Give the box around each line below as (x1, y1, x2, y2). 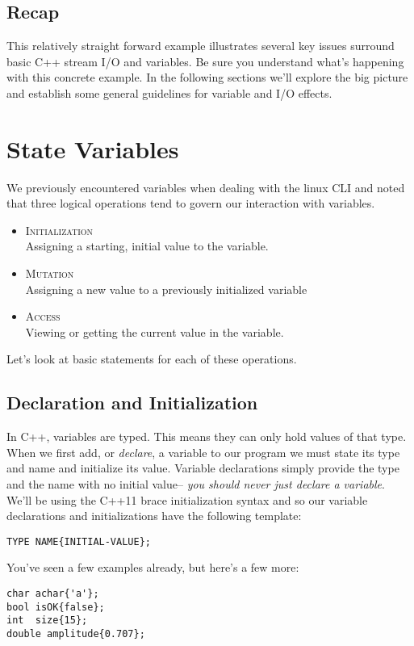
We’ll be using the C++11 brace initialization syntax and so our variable (6, 491, 368, 508)
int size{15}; (6, 615, 88, 627)
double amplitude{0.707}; (6, 628, 145, 640)
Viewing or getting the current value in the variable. (25, 323, 284, 340)
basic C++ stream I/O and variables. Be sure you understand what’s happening (6, 52, 404, 69)
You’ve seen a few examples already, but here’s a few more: (6, 559, 299, 576)
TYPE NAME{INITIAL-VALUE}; (6, 535, 151, 547)
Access (25, 308, 61, 325)
